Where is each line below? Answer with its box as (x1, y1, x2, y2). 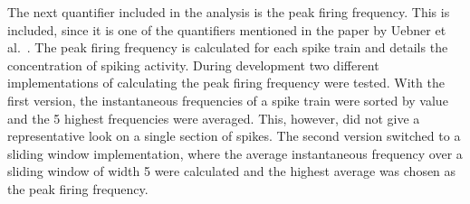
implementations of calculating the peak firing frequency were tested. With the (7, 73, 445, 92)
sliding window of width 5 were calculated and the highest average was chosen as (7, 162, 456, 181)
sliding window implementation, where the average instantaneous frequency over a (7, 144, 463, 162)
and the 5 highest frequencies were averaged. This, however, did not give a (7, 108, 420, 127)
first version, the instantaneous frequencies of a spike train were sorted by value (7, 90, 448, 109)
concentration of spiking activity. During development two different (7, 55, 379, 74)
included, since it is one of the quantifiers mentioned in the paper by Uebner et (7, 20, 446, 39)
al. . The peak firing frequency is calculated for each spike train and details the (7, 38, 448, 57)
